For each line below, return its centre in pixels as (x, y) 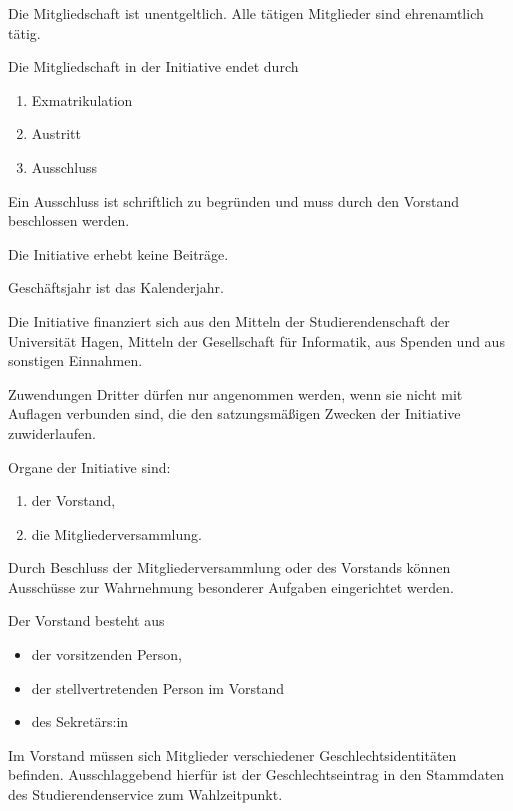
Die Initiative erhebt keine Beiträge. (118, 253)
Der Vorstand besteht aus (86, 620)
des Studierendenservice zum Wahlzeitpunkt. (145, 794)
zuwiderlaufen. (52, 432)
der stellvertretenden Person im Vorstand (158, 687)
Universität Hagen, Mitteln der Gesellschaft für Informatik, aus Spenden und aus (256, 340)
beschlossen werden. (69, 220)
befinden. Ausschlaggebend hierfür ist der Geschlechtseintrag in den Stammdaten (256, 774)
